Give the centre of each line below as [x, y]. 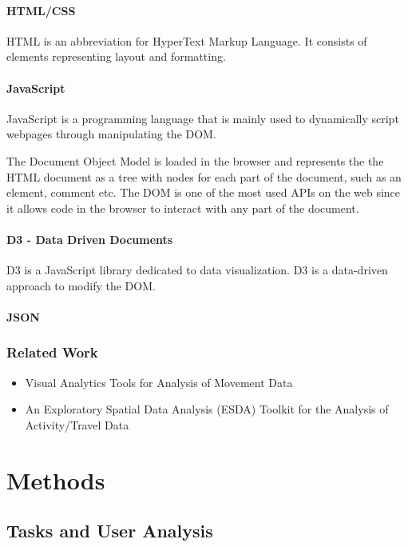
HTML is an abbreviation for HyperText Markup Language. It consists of [187, 40]
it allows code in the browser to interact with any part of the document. [183, 208]
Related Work [52, 352]
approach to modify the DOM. [81, 285]
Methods [56, 479]
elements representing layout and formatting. [116, 56]
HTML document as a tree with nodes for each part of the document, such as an [204, 176]
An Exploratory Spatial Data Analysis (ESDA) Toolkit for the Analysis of [207, 409]
